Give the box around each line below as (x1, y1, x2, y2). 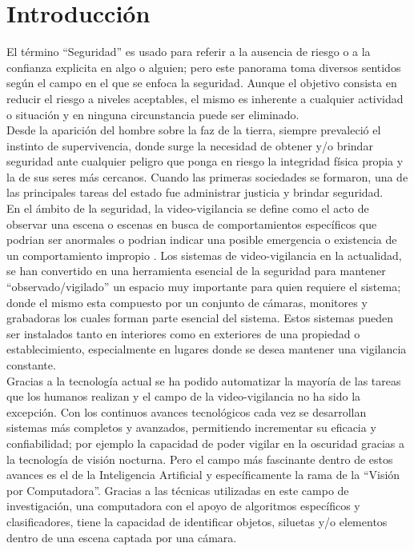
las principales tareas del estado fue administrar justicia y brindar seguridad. (6, 184, 384, 201)
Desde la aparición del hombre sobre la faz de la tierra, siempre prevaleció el (6, 122, 381, 138)
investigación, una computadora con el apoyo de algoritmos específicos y (6, 497, 360, 514)
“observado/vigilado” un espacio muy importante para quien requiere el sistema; (6, 278, 401, 295)
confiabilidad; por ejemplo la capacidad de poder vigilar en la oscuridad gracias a (6, 434, 405, 451)
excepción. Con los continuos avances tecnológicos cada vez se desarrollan (6, 403, 367, 420)
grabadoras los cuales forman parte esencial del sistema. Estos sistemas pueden (6, 309, 393, 326)
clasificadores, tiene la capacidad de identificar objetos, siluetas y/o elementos (6, 513, 388, 529)
